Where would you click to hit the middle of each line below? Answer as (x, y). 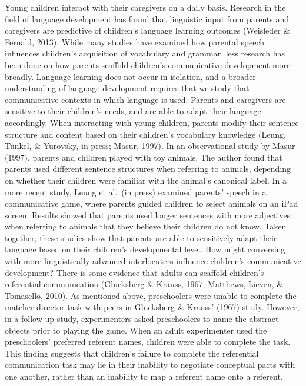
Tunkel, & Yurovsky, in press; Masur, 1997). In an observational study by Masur (150, 146)
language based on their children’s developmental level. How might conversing (145, 249)
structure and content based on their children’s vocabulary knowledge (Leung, (145, 134)
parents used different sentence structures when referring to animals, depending (148, 169)
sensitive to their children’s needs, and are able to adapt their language (133, 111)
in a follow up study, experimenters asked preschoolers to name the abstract (142, 319)
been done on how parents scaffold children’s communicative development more (148, 64)
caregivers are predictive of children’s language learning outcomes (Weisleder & (147, 30)
